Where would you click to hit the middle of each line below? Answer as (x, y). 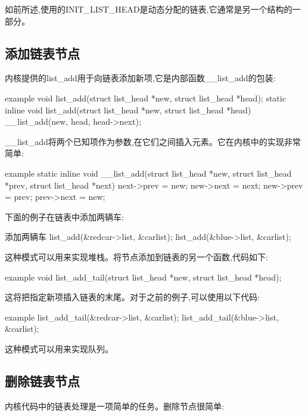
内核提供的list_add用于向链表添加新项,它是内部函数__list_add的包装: (140, 78)
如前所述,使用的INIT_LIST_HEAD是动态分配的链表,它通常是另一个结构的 (149, 9)
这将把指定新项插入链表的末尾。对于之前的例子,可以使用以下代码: (132, 297)
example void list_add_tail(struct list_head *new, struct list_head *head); (143, 277)
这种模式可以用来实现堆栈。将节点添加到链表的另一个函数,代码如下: (136, 256)
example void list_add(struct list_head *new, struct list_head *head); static (145, 98)
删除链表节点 (42, 380)
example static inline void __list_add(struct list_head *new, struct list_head (148, 173)
